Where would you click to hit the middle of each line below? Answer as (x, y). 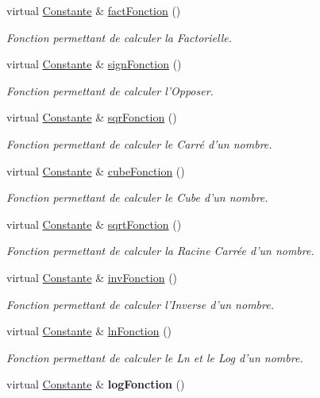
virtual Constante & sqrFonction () (92, 117)
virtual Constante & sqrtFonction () (94, 224)
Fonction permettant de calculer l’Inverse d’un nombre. (140, 304)
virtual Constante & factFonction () (94, 10)
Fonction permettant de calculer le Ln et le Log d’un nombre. (155, 357)
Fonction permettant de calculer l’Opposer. (110, 90)
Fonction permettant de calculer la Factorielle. (119, 37)
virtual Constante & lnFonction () (89, 331)
